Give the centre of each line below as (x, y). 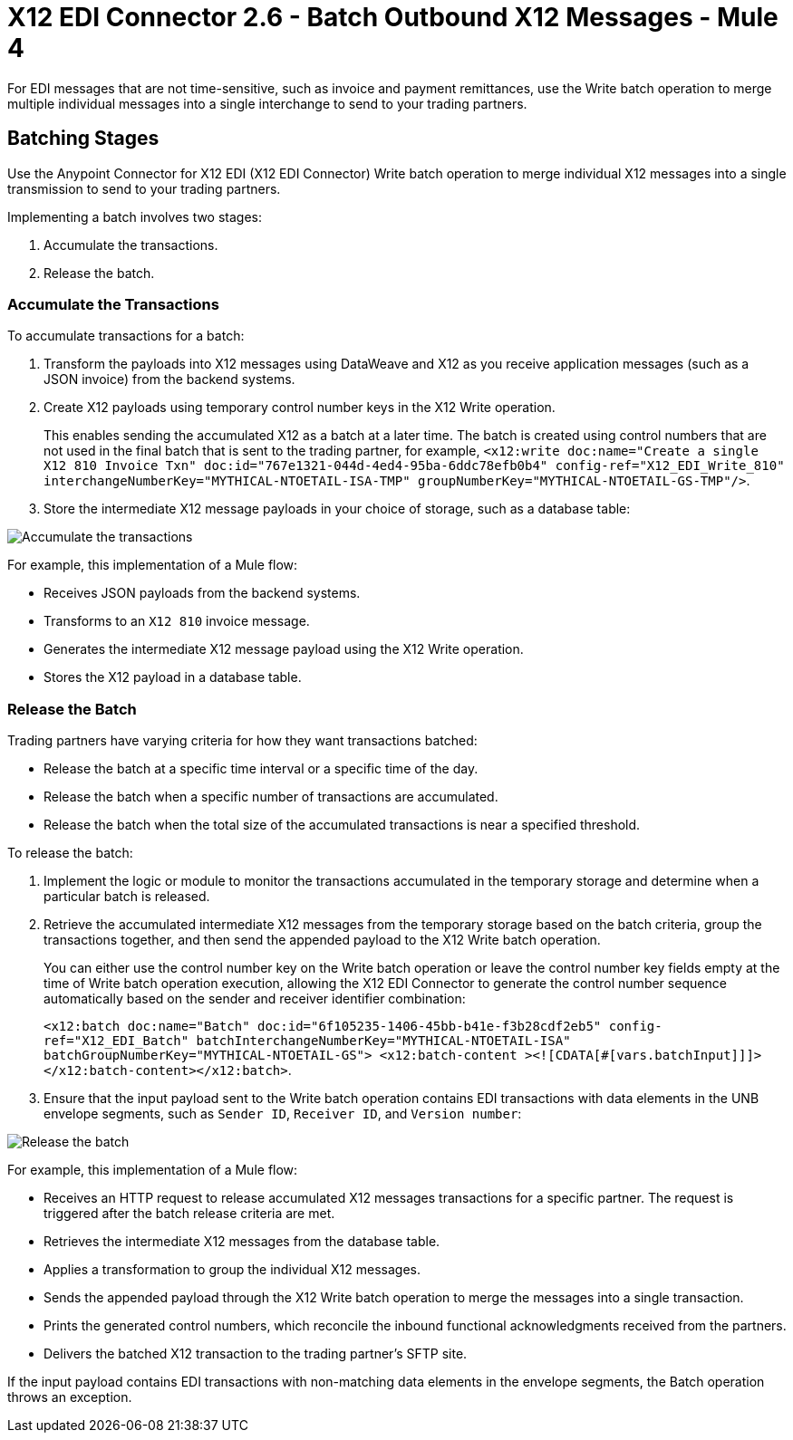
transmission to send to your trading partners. (144, 188)
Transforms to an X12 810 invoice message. (177, 621)
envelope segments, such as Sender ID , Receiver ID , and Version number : (283, 1114)
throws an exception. (70, 1397)
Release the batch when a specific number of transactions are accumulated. (271, 797)
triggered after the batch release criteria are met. (189, 1214)
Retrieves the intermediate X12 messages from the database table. (242, 1242)
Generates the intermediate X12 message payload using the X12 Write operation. (284, 649)
